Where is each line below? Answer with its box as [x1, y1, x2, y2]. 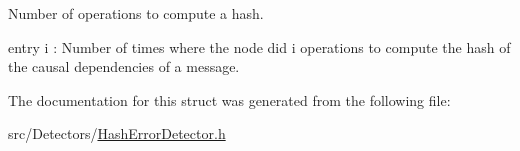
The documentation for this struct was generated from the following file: [8, 89, 451, 110]
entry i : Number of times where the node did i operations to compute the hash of [8, 36, 511, 57]
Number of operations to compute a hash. [8, 3, 264, 23]
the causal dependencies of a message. [8, 56, 240, 77]
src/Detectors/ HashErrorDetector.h [8, 123, 226, 144]
